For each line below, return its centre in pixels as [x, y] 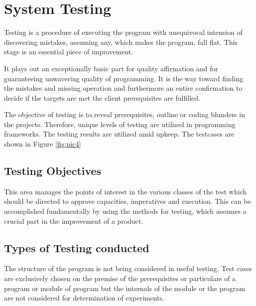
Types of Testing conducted [77, 247]
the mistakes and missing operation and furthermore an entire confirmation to [123, 88]
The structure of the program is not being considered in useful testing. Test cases [128, 268]
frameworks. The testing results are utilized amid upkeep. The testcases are [119, 134]
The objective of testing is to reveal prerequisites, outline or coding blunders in [125, 114]
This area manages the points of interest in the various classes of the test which [126, 191]
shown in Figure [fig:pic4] [43, 144]
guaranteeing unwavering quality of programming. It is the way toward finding [124, 78]
